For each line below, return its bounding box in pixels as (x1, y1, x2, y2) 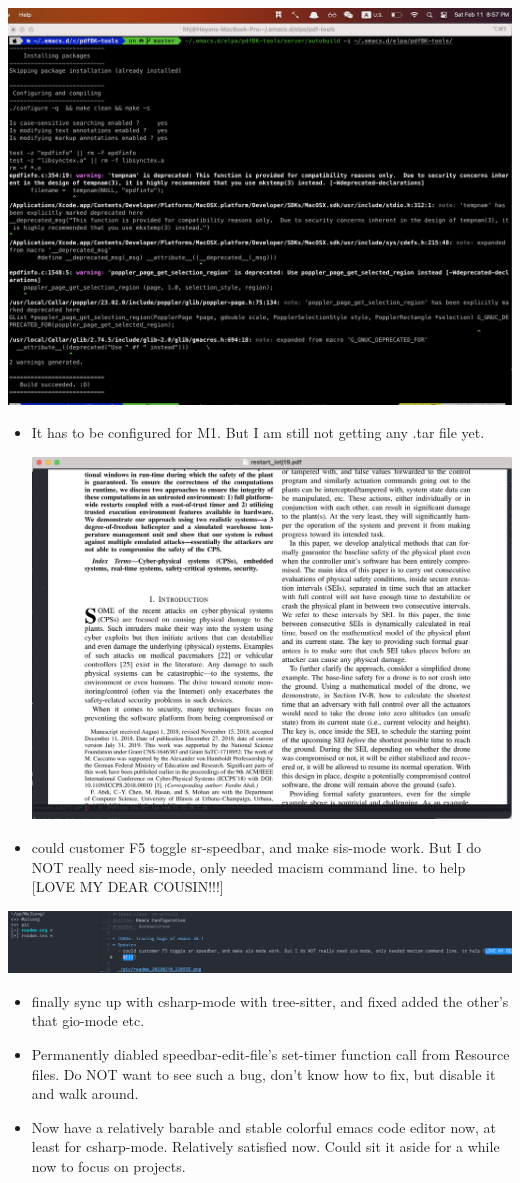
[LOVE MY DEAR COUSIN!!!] (31, 876, 224, 897)
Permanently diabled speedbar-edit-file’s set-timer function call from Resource (31, 1044, 510, 1065)
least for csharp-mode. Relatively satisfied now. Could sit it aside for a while (31, 1136, 500, 1157)
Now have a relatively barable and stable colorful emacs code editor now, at (31, 1116, 497, 1137)
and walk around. (31, 1083, 139, 1104)
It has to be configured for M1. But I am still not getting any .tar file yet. (31, 422, 485, 443)
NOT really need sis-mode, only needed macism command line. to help (31, 856, 466, 877)
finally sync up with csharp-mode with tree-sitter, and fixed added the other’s (31, 990, 509, 1011)
